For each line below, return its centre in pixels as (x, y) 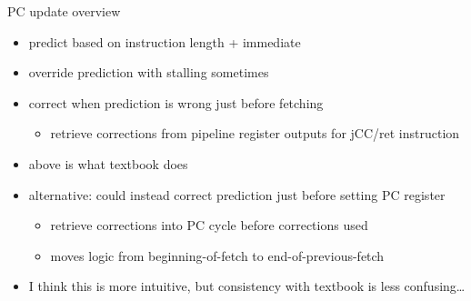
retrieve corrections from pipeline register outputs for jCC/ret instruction (255, 133)
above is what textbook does (108, 163)
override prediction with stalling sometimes (149, 72)
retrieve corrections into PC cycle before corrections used (209, 225)
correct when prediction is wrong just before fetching (176, 102)
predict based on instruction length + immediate (165, 41)
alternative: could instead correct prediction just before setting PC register (237, 194)
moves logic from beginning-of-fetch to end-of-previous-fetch (217, 255)
